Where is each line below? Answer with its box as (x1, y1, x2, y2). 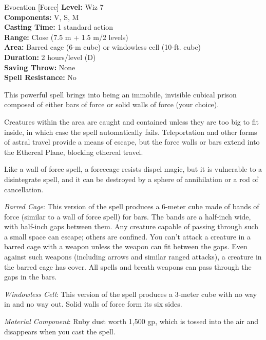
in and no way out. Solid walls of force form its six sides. (4, 298, 182, 309)
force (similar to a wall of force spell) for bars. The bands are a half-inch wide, (4, 211, 251, 222)
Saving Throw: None (4, 62, 75, 72)
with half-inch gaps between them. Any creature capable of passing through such (4, 221, 259, 232)
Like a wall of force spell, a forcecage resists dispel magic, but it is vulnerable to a (4, 164, 262, 174)
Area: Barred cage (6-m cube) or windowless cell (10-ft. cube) (4, 42, 201, 52)
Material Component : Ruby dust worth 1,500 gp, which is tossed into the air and (4, 316, 259, 327)
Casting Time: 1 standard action (4, 22, 113, 32)
